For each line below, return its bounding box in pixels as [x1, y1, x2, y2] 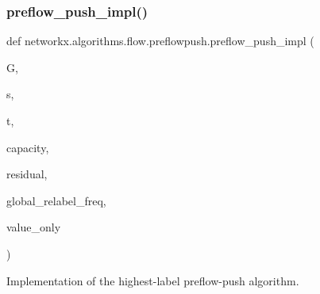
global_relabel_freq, [6, 192, 106, 208]
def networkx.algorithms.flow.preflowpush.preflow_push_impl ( [6, 32, 314, 49]
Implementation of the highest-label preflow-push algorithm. [6, 272, 299, 288]
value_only [6, 219, 61, 235]
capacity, [6, 139, 49, 155]
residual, [6, 166, 48, 182]
